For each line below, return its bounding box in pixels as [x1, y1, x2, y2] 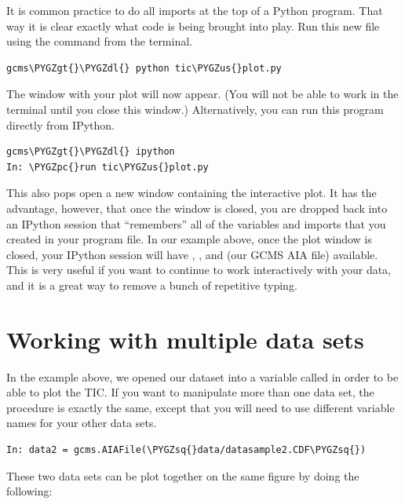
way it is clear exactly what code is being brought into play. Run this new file [6, 17, 380, 34]
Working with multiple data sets [6, 323, 364, 355]
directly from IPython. [6, 116, 115, 133]
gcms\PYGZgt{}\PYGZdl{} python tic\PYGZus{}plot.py [6, 62, 282, 74]
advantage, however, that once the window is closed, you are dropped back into [6, 199, 388, 216]
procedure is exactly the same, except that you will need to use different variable [6, 399, 395, 415]
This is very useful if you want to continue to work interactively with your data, [6, 261, 391, 278]
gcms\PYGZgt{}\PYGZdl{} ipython [6, 146, 175, 158]
